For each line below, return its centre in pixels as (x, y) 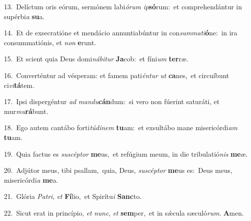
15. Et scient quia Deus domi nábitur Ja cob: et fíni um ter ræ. (96, 59)
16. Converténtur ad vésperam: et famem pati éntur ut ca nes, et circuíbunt (117, 75)
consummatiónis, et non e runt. (50, 42)
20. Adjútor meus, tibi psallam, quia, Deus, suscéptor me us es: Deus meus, (118, 170)
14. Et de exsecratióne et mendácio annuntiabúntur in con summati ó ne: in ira (121, 33)
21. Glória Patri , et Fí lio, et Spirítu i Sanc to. (73, 196)
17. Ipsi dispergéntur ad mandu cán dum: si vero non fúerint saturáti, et (112, 101)
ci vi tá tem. (19, 85)
